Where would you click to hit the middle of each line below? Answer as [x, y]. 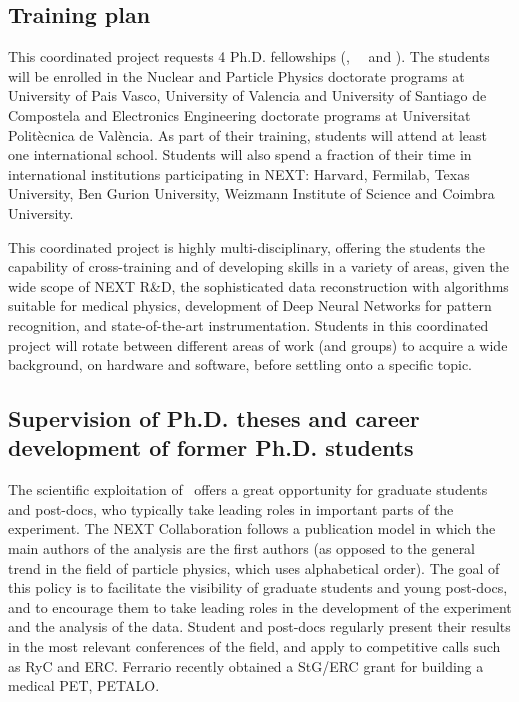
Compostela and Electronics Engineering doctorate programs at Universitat [239, 114]
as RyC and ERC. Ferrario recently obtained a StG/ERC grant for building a [246, 665]
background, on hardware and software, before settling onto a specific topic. [240, 364]
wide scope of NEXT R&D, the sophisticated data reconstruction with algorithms [258, 285]
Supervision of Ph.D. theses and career [214, 418]
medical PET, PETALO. [84, 685]
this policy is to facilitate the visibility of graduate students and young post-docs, [258, 587]
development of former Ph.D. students [211, 447]
